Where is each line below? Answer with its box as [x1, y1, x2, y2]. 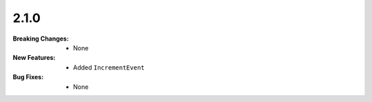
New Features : [12, 54, 56, 62]
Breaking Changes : [12, 34, 69, 43]
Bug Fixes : [12, 73, 44, 81]
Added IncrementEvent [73, 63, 145, 72]
